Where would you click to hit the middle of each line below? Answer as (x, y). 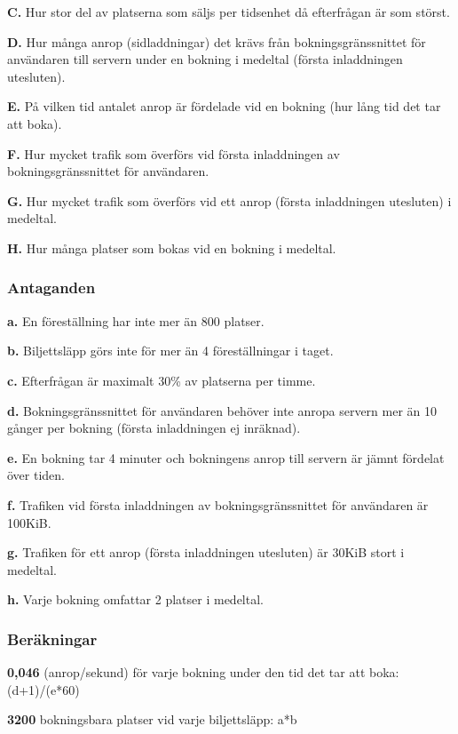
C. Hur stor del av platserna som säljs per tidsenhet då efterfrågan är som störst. (229, 12)
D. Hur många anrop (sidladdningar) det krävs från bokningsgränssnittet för (217, 41)
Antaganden (51, 287)
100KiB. (29, 522)
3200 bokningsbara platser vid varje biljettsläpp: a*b (152, 719)
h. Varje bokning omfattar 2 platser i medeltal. (135, 599)
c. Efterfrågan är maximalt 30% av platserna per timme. (162, 380)
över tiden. (36, 475)
